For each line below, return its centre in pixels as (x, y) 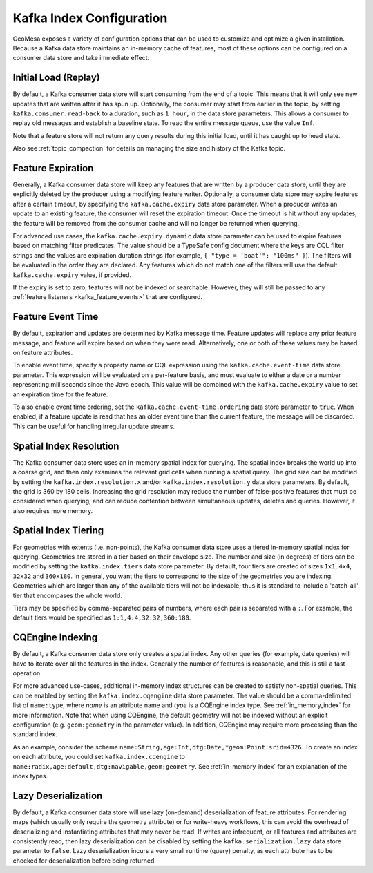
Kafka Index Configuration (90, 18)
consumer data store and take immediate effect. (81, 58)
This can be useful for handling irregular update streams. (94, 426)
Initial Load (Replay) (56, 78)
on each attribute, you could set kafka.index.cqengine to (99, 757)
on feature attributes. (43, 353)
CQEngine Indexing (55, 638)
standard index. (35, 734)
